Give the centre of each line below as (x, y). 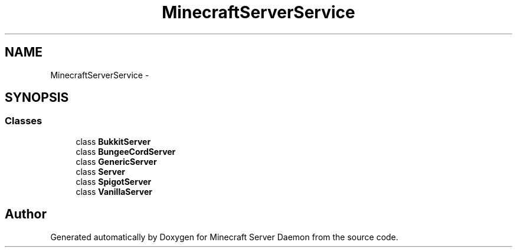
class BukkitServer (113, 141)
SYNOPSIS (37, 98)
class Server (100, 171)
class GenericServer (116, 161)
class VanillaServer (114, 191)
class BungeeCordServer (126, 151)
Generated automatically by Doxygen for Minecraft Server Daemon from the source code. (224, 237)
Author (26, 214)
